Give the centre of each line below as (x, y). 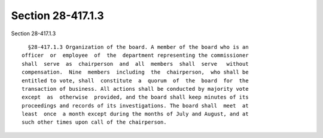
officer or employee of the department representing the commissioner (135, 56)
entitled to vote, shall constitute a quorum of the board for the (135, 80)
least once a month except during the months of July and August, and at (135, 114)
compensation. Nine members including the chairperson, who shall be (135, 72)
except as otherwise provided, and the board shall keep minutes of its (135, 97)
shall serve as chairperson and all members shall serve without (135, 64)
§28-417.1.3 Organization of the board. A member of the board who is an (138, 47)
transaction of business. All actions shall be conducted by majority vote (135, 89)
